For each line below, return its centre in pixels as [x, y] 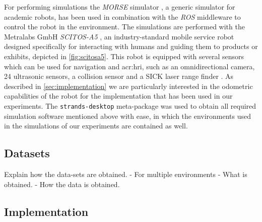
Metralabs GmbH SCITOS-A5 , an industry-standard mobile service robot [119, 36]
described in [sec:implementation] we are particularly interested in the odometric [128, 86]
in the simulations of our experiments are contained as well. [96, 126]
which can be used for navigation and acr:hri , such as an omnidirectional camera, [129, 66]
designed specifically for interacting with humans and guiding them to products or [131, 46]
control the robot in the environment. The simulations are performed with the [124, 27]
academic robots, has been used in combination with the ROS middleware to [122, 16]
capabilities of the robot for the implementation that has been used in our [118, 96]
